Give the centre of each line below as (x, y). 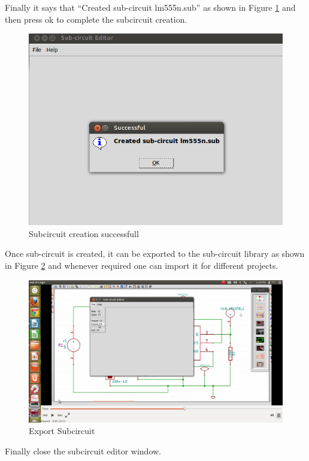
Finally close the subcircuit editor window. (83, 451)
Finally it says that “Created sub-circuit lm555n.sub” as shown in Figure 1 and (150, 7)
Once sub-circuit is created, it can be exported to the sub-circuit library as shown (155, 254)
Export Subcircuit (62, 431)
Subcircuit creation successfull (84, 233)
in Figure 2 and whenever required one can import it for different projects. (142, 266)
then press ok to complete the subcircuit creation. (96, 19)
